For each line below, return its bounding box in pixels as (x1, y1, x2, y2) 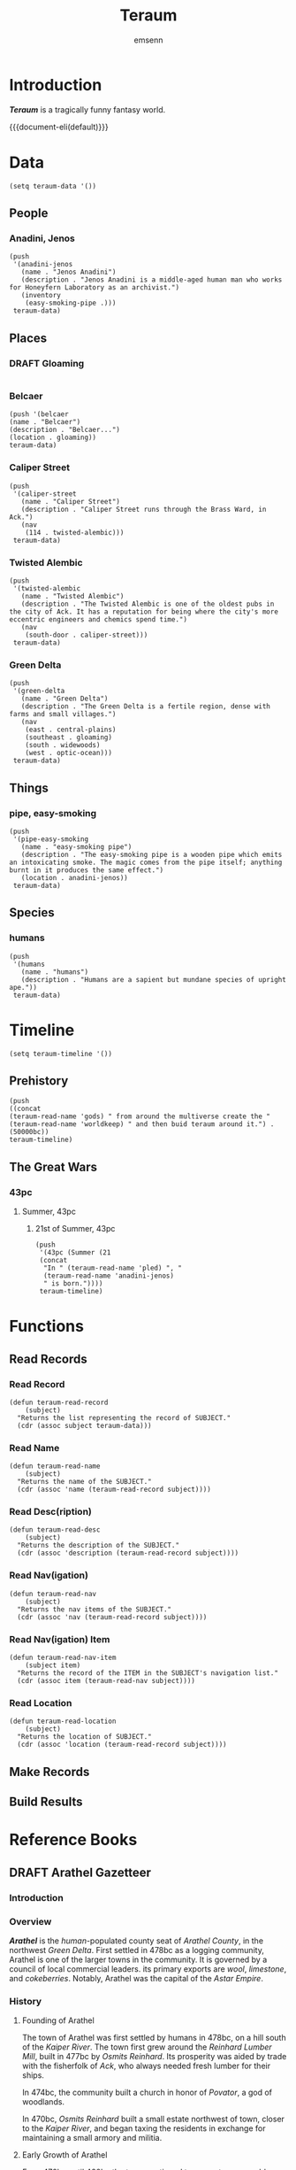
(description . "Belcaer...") (9, 426, 121, 435)
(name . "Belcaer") (9, 418, 81, 427)
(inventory (20, 291, 62, 300)
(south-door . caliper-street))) (25, 630, 148, 639)
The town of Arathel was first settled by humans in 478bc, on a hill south (21, 2033, 286, 2043)
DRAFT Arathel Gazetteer (9, 1865, 152, 1880)
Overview (9, 1915, 52, 1927)
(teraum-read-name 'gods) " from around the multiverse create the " (9, 1112, 271, 1121)
